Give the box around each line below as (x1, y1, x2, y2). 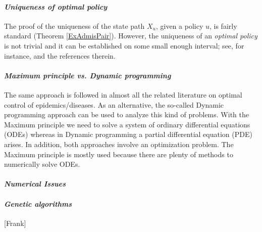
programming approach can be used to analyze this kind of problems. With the (4, 109, 249, 120)
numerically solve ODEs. (4, 159, 80, 169)
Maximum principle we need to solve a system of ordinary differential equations (4, 119, 250, 129)
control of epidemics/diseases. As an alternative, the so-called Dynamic (4, 99, 224, 110)
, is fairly (209, 20, 237, 31)
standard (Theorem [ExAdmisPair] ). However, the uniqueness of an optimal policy (4, 30, 257, 41)
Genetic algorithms (4, 198, 72, 209)
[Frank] (4, 217, 26, 228)
